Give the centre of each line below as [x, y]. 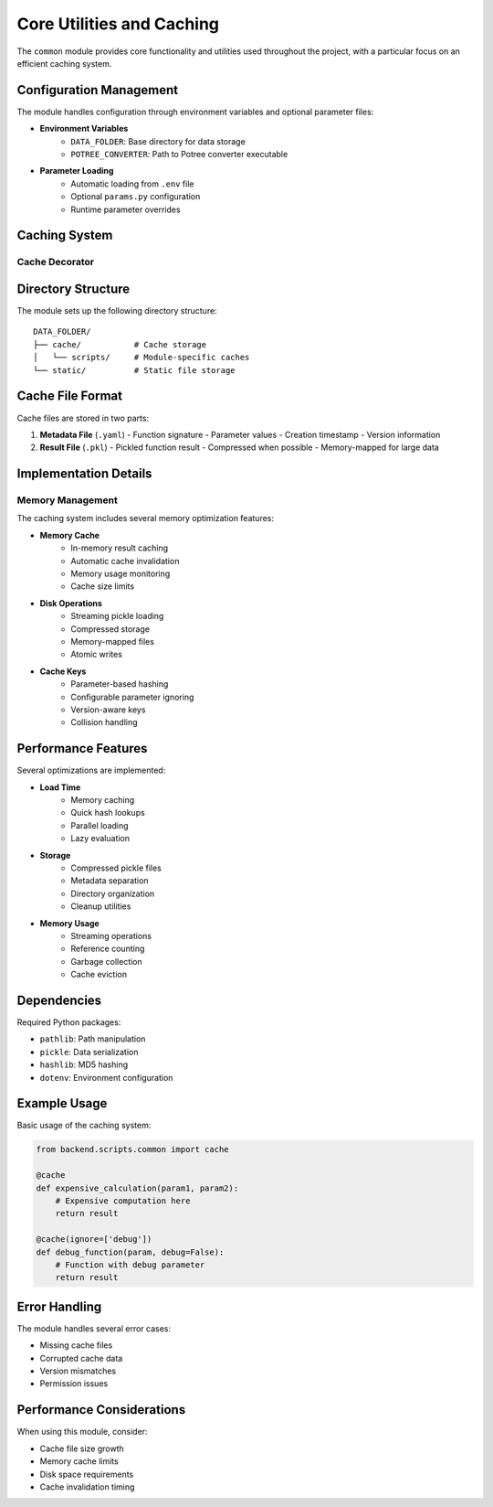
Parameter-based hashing [120, 684]
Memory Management [67, 500]
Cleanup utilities [101, 906]
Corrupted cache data [81, 1358]
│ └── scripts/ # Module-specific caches [142, 358]
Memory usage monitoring [121, 574]
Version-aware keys [108, 710]
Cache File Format [70, 396]
